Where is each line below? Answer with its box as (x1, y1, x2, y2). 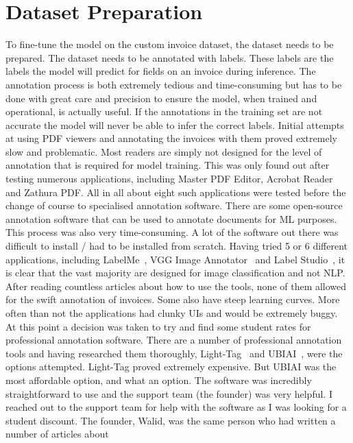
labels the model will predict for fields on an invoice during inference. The (5, 64, 316, 78)
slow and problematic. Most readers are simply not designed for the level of (5, 144, 322, 158)
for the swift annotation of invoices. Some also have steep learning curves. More (5, 292, 340, 307)
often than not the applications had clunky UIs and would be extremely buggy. (5, 306, 338, 320)
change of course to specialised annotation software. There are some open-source (5, 198, 343, 213)
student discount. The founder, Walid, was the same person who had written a (5, 413, 336, 427)
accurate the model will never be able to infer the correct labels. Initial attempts (5, 117, 344, 132)
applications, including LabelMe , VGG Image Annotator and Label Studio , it (5, 252, 345, 266)
